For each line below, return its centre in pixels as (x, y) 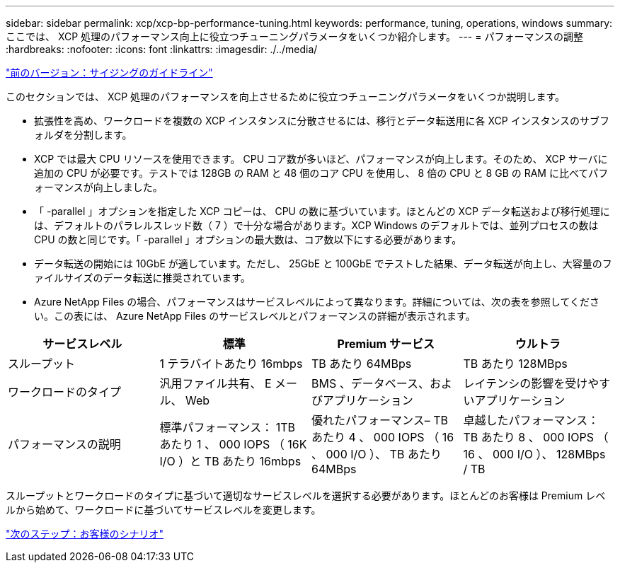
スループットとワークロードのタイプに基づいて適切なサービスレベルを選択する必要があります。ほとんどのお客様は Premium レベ (306, 495)
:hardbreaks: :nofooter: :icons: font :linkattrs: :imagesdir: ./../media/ (162, 49)
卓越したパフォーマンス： (531, 420)
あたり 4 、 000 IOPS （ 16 (383, 437)
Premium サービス (386, 344)
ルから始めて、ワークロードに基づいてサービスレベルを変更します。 (163, 510)
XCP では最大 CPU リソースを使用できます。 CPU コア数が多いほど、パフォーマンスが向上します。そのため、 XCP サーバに (321, 159)
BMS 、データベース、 (371, 383)
